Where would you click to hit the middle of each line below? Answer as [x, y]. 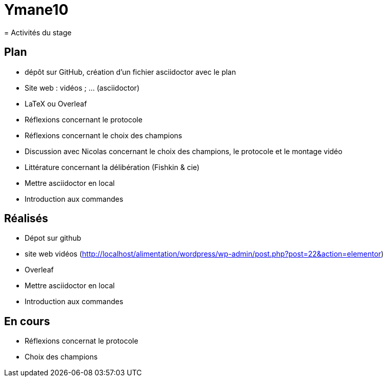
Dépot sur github [53, 238]
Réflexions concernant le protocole [84, 119]
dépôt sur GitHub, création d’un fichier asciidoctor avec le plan [130, 72]
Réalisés [26, 219]
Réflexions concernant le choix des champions [104, 135]
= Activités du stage [38, 32]
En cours [27, 321]
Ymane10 [36, 10]
